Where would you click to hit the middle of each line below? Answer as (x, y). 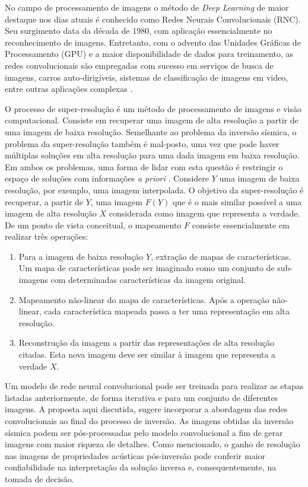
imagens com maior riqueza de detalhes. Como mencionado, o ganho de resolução (153, 444)
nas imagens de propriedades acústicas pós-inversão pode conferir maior (135, 455)
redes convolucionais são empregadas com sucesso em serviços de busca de (139, 65)
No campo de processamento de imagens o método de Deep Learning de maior (147, 7)
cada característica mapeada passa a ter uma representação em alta (167, 311)
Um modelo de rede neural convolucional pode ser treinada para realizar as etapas (154, 386)
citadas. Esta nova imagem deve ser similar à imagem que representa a (147, 354)
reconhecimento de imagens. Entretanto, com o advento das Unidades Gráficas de (153, 42)
